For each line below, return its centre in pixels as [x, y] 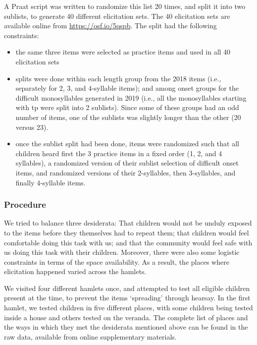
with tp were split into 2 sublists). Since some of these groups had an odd [127, 107]
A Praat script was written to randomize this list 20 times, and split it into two [125, 6]
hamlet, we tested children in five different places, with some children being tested [128, 308]
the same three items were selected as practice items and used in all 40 [123, 52]
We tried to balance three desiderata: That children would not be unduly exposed [128, 223]
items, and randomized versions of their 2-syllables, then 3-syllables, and [126, 172]
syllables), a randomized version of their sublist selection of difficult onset [127, 163]
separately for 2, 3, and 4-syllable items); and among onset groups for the [127, 88]
